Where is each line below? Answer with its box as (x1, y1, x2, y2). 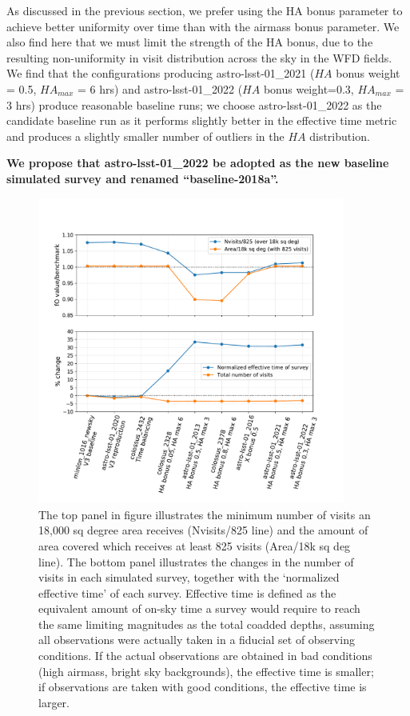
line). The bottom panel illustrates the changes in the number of (38, 553, 354, 570)
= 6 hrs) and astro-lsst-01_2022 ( (77, 80, 243, 97)
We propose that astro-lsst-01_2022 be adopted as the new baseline (6, 154, 389, 171)
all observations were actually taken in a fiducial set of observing (38, 631, 355, 648)
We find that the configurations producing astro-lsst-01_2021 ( (6, 65, 315, 82)
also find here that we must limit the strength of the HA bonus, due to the (6, 34, 373, 50)
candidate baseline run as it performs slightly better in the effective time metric (6, 112, 397, 129)
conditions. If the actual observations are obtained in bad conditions (38, 647, 372, 664)
